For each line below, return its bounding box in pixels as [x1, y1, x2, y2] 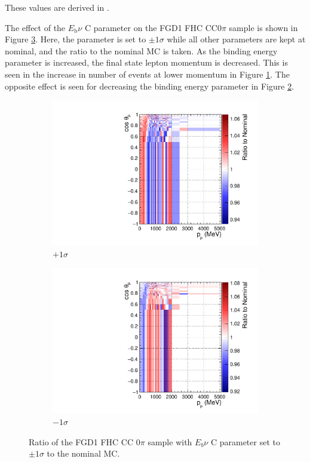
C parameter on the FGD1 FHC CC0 [84, 21, 222, 33]
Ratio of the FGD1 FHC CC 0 [29, 435, 140, 448]
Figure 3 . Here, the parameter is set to [5, 33, 146, 45]
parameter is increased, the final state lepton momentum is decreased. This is [5, 56, 288, 69]
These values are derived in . [5, 1, 109, 13]
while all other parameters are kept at [167, 33, 306, 45]
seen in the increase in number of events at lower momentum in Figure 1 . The [5, 67, 290, 80]
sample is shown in [229, 21, 298, 33]
